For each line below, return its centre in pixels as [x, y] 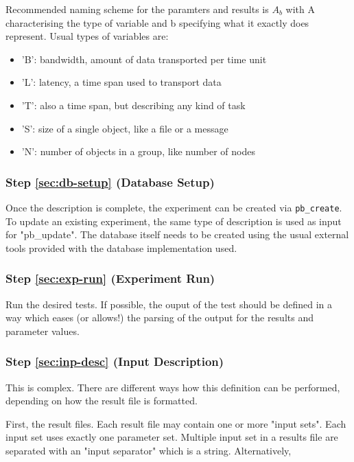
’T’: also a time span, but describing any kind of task [133, 105]
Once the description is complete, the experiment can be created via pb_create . [174, 207]
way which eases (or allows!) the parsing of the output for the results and [160, 317]
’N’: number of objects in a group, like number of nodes [138, 151]
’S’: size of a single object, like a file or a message [125, 128]
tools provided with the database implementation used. [121, 247]
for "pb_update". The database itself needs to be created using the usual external [177, 234]
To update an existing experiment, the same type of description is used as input [174, 221]
